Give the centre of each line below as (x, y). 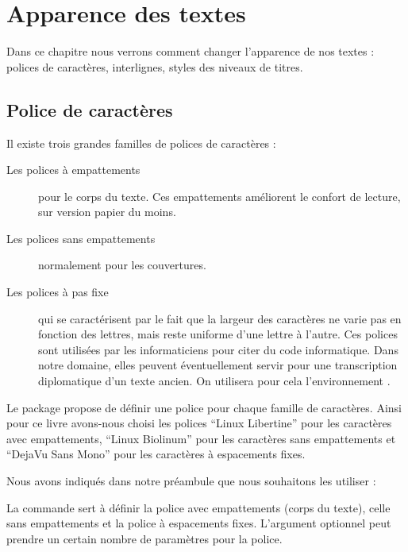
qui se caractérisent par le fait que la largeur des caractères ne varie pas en (220, 318)
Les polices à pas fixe (58, 292)
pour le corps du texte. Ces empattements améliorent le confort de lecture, (219, 196)
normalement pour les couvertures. (122, 265)
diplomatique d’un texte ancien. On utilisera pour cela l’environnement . (214, 381)
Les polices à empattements (73, 170)
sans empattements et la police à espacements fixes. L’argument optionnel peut (199, 523)
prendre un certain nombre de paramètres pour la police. (144, 538)
